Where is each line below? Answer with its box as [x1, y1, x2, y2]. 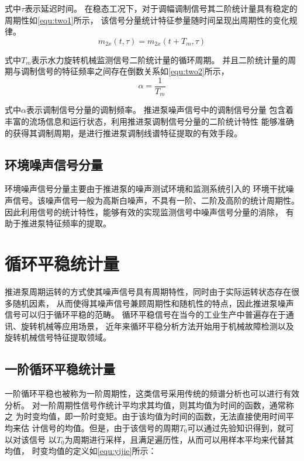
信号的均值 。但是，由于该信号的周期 [40, 421, 179, 434]
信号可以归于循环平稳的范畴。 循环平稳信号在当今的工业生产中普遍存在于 [5, 308, 286, 321]
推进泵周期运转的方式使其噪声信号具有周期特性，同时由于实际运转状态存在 [5, 285, 291, 297]
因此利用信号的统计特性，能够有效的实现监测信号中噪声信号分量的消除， [5, 205, 283, 218]
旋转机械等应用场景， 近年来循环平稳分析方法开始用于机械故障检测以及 [20, 319, 294, 332]
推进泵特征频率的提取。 [20, 217, 111, 229]
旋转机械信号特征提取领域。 [5, 331, 111, 343]
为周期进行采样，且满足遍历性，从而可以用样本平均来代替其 [64, 433, 294, 445]
